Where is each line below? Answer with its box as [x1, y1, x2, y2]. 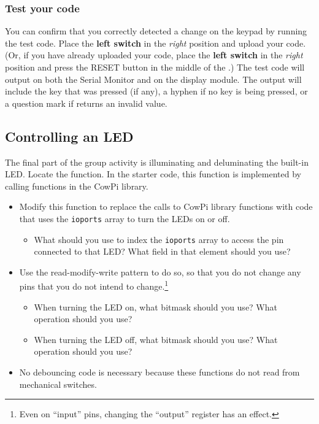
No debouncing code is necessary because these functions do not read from [19, 366, 300, 379]
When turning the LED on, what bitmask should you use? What [34, 300, 277, 313]
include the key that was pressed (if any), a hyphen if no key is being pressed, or [5, 85, 308, 98]
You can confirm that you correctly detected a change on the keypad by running [5, 25, 307, 37]
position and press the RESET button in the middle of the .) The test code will [5, 61, 305, 73]
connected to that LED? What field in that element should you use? [34, 245, 291, 258]
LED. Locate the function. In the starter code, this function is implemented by [5, 168, 301, 180]
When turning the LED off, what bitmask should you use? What [34, 333, 278, 345]
